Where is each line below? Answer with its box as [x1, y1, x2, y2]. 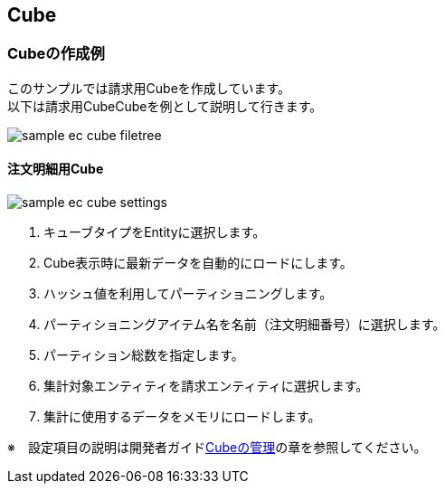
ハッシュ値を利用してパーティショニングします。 [43, 286, 333, 302]
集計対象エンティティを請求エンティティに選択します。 [43, 378, 369, 394]
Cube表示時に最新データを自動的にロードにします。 [43, 255, 353, 271]
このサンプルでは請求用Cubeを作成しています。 [7, 80, 290, 96]
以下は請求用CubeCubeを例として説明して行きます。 [7, 98, 323, 114]
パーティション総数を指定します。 [43, 347, 244, 364]
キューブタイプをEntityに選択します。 [43, 224, 266, 241]
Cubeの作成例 [7, 44, 105, 63]
